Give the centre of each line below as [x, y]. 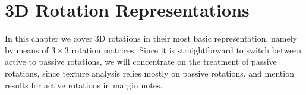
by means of [27, 50]
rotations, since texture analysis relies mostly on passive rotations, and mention [149, 73]
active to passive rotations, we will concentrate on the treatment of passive [141, 61]
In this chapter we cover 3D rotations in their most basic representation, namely [151, 38]
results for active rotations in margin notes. [84, 85]
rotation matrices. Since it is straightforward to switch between [187, 50]
